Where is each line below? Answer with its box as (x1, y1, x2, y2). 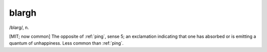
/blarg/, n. (9, 25, 29, 30)
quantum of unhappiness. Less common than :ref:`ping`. (9, 40, 124, 46)
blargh (9, 7, 37, 18)
